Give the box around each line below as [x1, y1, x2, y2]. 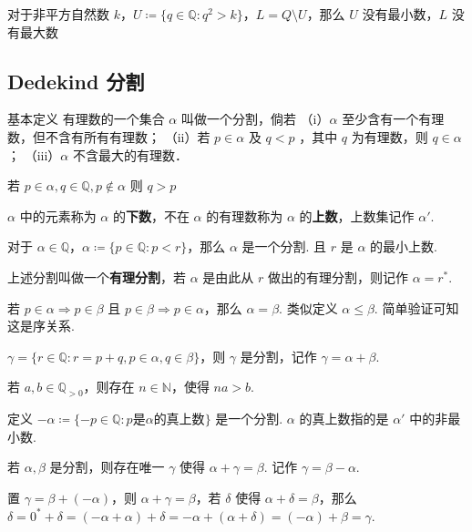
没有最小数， [362, 5, 439, 23]
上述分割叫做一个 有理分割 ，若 [7, 267, 186, 286]
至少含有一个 [342, 109, 419, 128]
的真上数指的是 [299, 409, 389, 428]
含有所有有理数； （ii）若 [57, 127, 210, 146]
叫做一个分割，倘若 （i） [180, 109, 330, 128]
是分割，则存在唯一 [49, 457, 165, 476]
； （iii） [7, 145, 61, 164]
